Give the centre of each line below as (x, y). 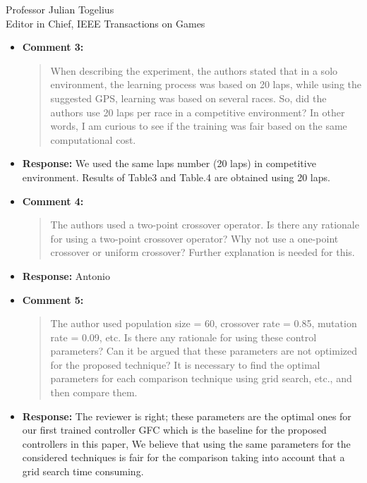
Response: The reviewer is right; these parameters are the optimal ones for (187, 416)
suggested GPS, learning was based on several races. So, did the (188, 98)
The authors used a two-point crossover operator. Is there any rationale (205, 225)
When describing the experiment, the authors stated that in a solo (194, 70)
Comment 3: (53, 47)
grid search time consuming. (83, 471)
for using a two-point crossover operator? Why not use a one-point (194, 238)
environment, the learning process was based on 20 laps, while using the (206, 84)
